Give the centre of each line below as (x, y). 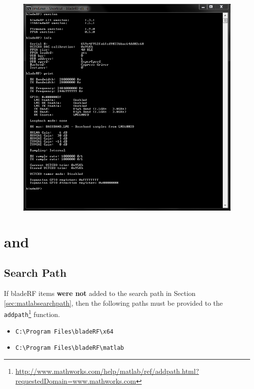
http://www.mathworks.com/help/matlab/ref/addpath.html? (107, 371)
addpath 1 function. (32, 313)
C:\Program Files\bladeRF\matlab (70, 348)
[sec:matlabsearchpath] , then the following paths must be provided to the (114, 303)
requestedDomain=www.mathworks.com (76, 380)
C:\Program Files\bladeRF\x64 (64, 331)
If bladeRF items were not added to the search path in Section (100, 293)
